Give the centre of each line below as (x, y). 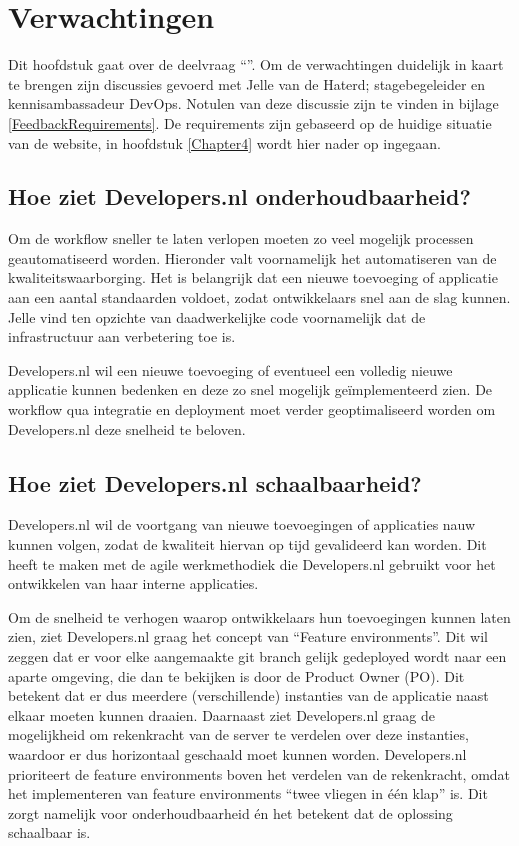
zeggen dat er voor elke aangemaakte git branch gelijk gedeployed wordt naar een (257, 656)
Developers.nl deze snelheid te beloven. (127, 428)
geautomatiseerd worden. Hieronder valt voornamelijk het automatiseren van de (252, 257)
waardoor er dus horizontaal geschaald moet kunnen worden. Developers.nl (237, 753)
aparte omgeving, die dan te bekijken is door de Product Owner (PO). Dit (236, 675)
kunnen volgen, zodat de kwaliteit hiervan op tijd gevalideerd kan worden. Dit (247, 544)
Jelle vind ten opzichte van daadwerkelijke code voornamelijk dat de (217, 316)
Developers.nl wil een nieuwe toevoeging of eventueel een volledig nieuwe (230, 369)
